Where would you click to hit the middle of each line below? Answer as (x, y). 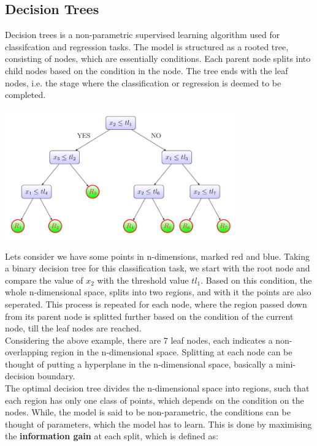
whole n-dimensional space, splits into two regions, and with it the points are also (158, 292)
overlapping (27, 352)
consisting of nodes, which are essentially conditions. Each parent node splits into (158, 59)
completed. (25, 95)
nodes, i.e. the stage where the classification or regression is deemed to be (143, 82)
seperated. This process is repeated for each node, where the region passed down (156, 304)
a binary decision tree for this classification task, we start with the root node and (158, 268)
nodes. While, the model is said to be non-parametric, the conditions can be (148, 412)
